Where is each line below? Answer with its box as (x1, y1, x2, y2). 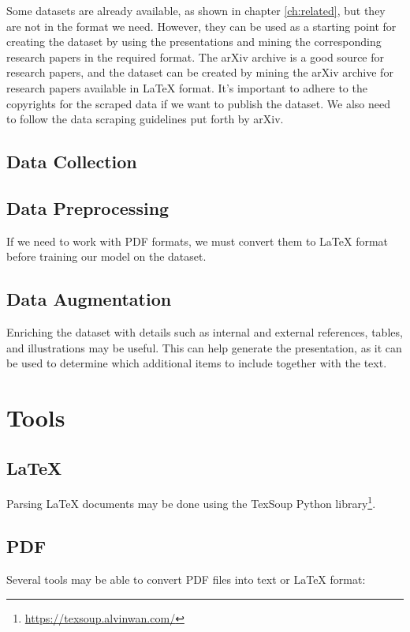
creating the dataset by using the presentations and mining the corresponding (6, 33, 382, 50)
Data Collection (6, 149, 137, 174)
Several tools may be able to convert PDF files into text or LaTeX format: (6, 570, 366, 587)
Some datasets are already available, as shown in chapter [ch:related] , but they (6, 2, 386, 18)
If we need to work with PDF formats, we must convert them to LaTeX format (6, 232, 389, 249)
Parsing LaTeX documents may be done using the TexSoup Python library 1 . (6, 493, 376, 512)
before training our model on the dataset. (6, 248, 207, 265)
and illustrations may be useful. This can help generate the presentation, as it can (6, 339, 402, 355)
